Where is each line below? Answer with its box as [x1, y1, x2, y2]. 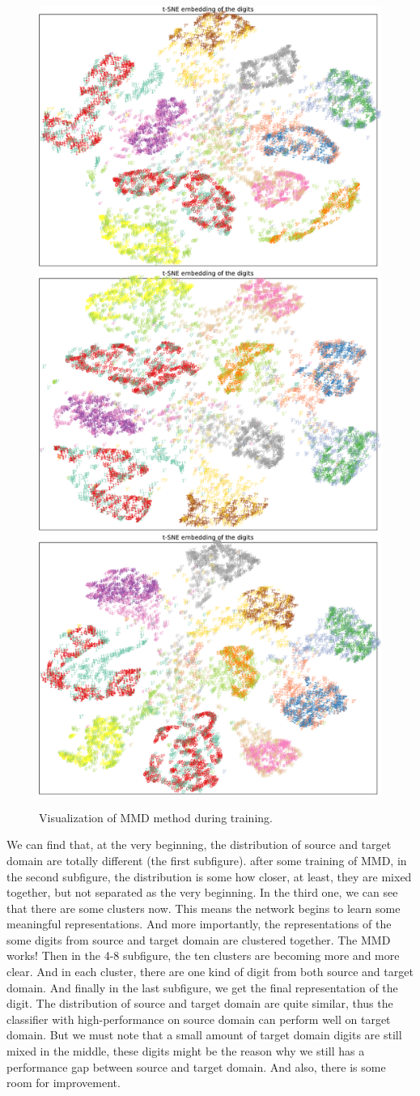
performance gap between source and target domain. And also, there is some [6, 1058, 386, 1075]
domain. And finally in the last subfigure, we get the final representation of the [6, 979, 398, 996]
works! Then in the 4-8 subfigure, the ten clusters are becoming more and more [6, 947, 400, 964]
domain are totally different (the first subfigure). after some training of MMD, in [6, 851, 407, 868]
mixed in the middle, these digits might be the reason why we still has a [6, 1043, 365, 1060]
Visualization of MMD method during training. [39, 808, 273, 825]
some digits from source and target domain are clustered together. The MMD [6, 931, 391, 948]
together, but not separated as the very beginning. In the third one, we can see [6, 884, 398, 901]
